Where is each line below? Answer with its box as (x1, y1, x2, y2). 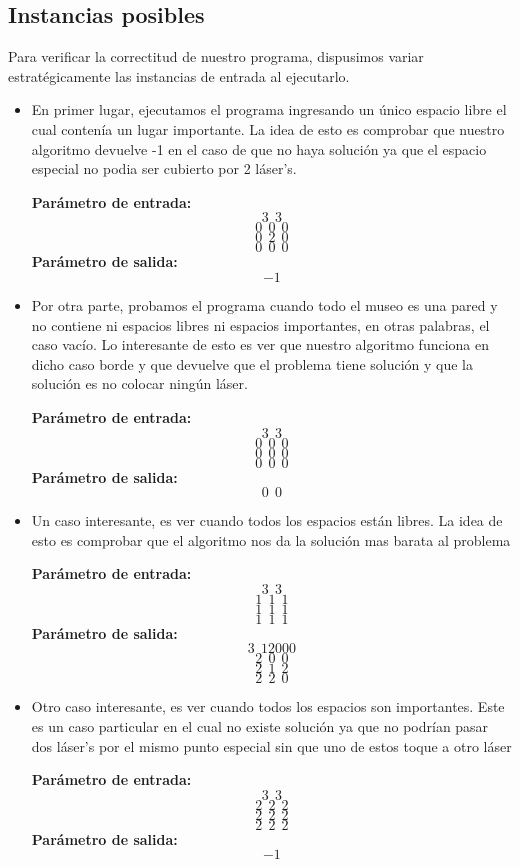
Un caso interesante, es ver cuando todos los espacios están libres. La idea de (31, 510, 503, 531)
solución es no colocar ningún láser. (31, 373, 248, 394)
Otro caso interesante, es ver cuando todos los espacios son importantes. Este (31, 696, 505, 717)
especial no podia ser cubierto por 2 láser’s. (31, 158, 297, 179)
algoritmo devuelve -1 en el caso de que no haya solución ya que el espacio (31, 138, 487, 159)
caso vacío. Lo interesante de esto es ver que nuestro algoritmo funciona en (31, 334, 490, 355)
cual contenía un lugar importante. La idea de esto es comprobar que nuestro (31, 118, 505, 139)
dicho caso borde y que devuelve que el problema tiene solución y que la (31, 353, 474, 374)
